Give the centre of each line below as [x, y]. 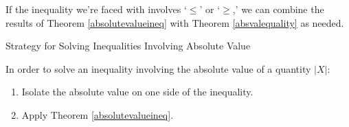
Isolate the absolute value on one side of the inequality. [137, 92]
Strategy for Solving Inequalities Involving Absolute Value [128, 46]
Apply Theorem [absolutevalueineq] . [98, 114]
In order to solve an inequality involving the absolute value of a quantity [158, 68]
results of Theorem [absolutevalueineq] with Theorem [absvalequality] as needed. [175, 22]
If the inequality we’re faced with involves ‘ [96, 9]
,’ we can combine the [278, 9]
